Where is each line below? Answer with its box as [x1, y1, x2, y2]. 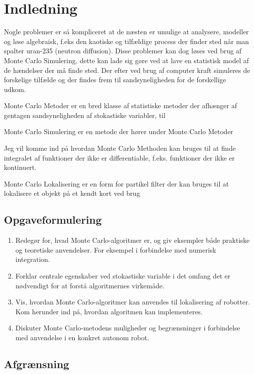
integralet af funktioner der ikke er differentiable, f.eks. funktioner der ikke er [4, 152, 235, 163]
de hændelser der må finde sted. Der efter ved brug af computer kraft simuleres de [4, 65, 251, 75]
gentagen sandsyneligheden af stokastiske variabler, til [4, 110, 166, 120]
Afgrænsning [4, 356, 69, 371]
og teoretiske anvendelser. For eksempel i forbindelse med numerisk [15, 244, 216, 255]
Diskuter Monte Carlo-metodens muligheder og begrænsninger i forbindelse [15, 323, 240, 333]
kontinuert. [4, 162, 37, 172]
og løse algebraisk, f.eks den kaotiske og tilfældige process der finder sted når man [4, 36, 249, 46]
